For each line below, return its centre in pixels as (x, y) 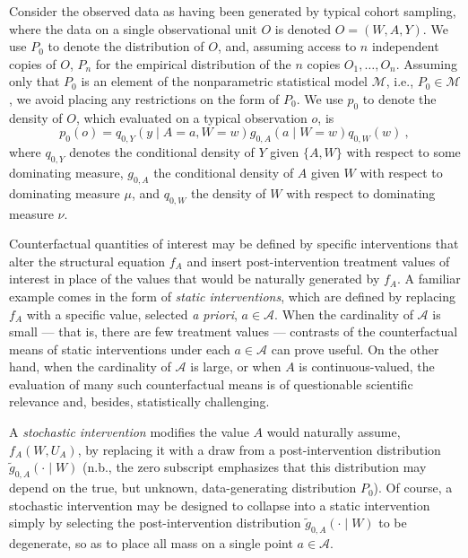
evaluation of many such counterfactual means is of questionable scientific (211, 384)
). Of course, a (413, 488)
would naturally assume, (334, 432)
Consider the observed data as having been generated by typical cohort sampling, (233, 11)
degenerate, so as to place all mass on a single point (151, 543)
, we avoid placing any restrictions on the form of (144, 98)
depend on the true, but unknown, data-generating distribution (183, 488)
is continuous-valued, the (367, 366)
